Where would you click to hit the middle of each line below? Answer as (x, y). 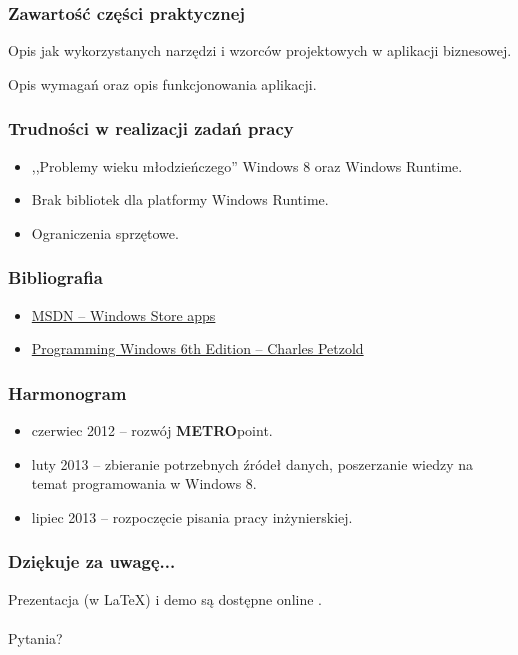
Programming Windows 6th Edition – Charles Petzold (197, 348)
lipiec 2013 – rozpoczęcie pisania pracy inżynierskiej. (192, 516)
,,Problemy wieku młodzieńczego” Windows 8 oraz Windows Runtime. (247, 165)
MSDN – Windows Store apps (123, 314)
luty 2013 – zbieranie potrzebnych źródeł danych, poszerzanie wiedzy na (252, 463)
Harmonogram (67, 392)
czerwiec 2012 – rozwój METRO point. (152, 430)
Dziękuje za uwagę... (92, 561)
